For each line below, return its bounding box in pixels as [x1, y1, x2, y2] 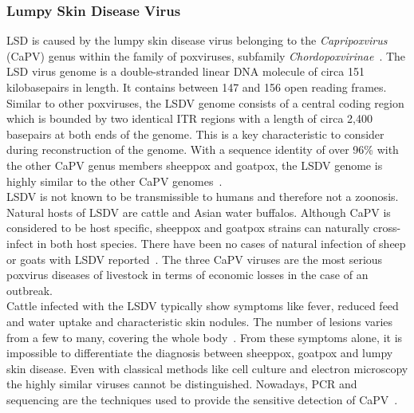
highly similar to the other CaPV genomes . [6, 172, 223, 189]
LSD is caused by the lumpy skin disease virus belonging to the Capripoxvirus [6, 32, 388, 49]
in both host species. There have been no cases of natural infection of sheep [37, 234, 406, 251]
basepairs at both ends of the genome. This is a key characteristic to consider [6, 125, 384, 142]
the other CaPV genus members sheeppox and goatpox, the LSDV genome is [6, 156, 383, 173]
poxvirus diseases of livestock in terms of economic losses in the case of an [6, 266, 369, 283]
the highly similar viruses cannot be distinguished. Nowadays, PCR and [6, 376, 357, 392]
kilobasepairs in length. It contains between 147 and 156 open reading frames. [6, 79, 387, 95]
